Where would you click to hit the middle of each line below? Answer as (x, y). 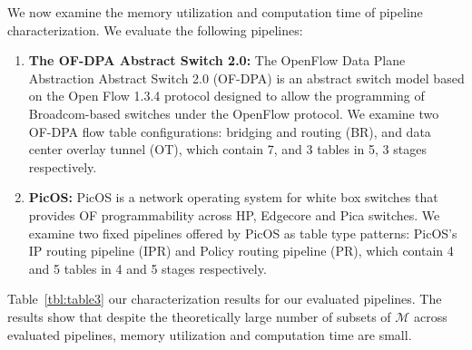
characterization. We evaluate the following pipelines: (155, 29)
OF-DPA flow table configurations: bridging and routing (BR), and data (230, 131)
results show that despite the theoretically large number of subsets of (199, 316)
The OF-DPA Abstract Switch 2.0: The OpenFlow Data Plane (217, 60)
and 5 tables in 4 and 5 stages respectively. (147, 268)
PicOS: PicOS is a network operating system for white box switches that (233, 197)
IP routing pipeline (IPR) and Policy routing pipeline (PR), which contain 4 (241, 251)
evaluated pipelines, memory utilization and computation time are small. (210, 334)
